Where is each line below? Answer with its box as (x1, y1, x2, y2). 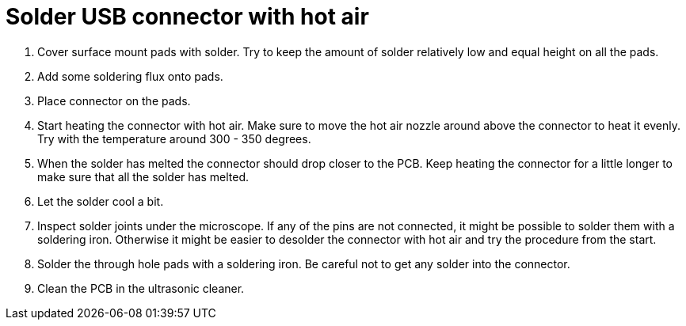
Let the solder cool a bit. (37, 194, 164, 208)
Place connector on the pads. (37, 93, 191, 108)
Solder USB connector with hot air (6, 3, 369, 30)
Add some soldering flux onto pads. (37, 69, 223, 83)
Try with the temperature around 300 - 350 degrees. (37, 131, 311, 146)
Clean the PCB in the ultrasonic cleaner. (37, 281, 245, 295)
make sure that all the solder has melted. (37, 169, 249, 184)
